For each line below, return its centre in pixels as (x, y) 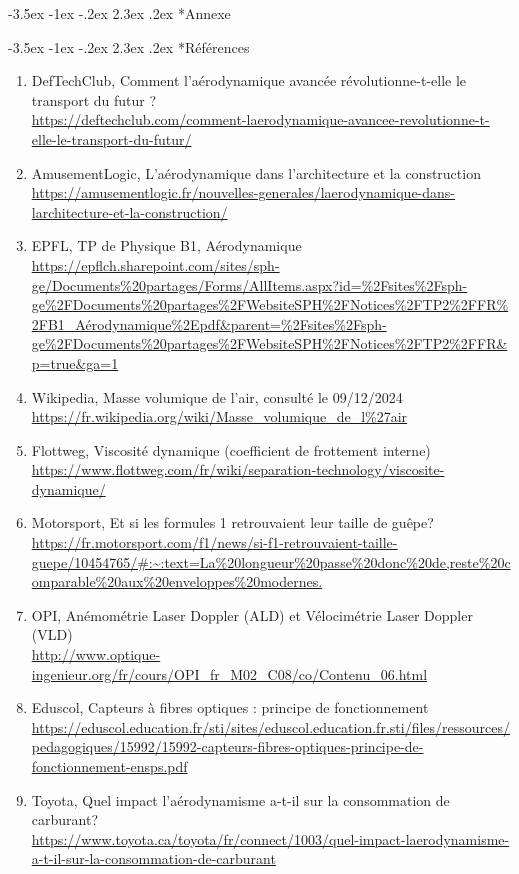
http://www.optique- (96, 654)
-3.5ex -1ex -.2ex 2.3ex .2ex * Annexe (119, 13)
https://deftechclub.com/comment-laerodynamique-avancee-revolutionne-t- (260, 119)
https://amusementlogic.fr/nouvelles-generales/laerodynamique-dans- (243, 192)
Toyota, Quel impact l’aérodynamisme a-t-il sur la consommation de (240, 799)
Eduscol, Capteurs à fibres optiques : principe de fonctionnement (230, 707)
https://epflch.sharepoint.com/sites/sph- (155, 264)
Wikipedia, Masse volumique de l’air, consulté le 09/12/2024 (217, 396)
